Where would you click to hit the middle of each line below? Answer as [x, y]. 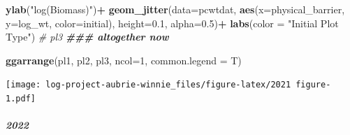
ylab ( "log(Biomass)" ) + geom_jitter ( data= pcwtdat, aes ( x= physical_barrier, [175, 9]
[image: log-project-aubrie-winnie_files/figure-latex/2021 [148, 85]
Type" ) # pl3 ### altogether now [87, 37]
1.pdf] [21, 99]
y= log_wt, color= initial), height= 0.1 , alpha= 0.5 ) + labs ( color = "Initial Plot [172, 23]
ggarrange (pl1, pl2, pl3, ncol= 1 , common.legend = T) [124, 60]
